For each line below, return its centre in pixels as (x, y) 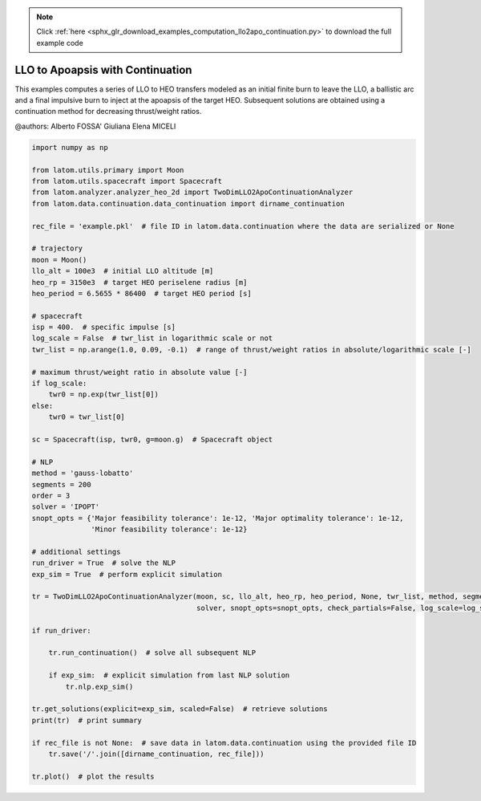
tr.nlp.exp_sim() (99, 687)
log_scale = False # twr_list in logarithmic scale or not (152, 338)
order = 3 (51, 495)
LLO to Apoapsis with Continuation (103, 69)
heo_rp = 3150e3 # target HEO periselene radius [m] (139, 282)
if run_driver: (61, 630)
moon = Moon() (59, 260)
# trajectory (57, 248)
